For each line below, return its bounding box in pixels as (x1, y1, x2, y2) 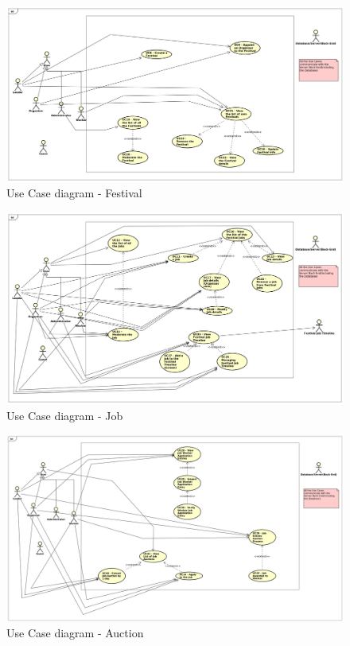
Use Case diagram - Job (6, 407, 123, 423)
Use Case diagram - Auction (6, 625, 144, 641)
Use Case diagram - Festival (6, 185, 142, 201)
